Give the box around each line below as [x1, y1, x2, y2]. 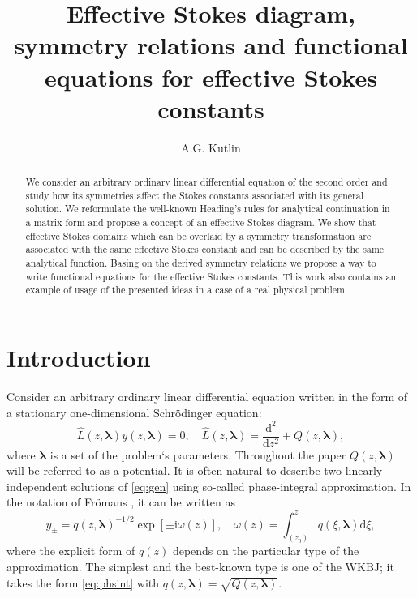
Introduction [6, 340, 151, 374]
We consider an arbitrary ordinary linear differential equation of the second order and [25, 175, 388, 189]
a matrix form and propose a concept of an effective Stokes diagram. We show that [25, 216, 376, 229]
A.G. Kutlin [181, 139, 241, 156]
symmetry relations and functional [14, 28, 408, 62]
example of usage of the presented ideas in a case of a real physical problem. [25, 283, 348, 297]
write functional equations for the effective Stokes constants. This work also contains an [25, 269, 397, 283]
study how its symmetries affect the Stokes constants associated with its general [25, 188, 363, 202]
